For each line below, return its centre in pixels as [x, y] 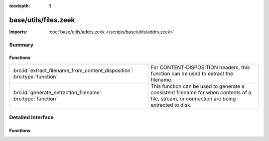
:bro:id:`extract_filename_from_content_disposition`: [73, 70]
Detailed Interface [32, 118]
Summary [21, 45]
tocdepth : [20, 6]
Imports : [18, 32]
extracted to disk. [171, 105]
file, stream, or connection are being [193, 98]
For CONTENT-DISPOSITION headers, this [200, 67]
